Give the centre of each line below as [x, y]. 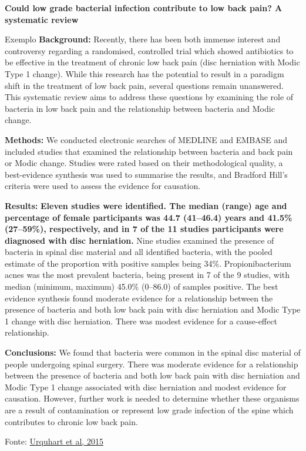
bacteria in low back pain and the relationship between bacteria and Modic [140, 108]
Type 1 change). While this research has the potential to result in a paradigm [144, 73]
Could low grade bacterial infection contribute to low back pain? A [144, 8]
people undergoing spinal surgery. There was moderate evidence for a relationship [152, 364]
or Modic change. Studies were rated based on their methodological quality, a [144, 163]
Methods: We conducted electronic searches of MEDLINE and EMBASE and [146, 139]
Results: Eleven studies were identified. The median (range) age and [146, 205]
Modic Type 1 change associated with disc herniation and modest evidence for [146, 387]
